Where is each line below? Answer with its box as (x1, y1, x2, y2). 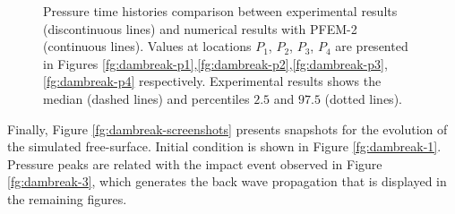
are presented (335, 37, 408, 56)
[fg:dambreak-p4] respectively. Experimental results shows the (43, 72, 382, 90)
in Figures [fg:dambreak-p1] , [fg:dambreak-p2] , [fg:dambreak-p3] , (43, 54, 388, 73)
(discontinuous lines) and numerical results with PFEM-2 (43, 19, 357, 38)
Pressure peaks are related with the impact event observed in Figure (7, 154, 382, 173)
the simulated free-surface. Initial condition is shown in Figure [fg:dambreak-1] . (7, 137, 442, 156)
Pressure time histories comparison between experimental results (43, 2, 398, 20)
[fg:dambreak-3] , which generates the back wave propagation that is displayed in (7, 172, 447, 191)
